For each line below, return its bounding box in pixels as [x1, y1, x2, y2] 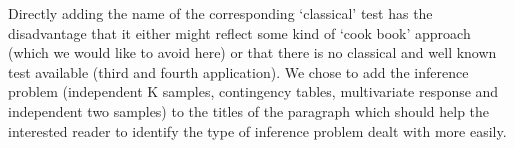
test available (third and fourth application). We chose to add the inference [8, 61, 469, 82]
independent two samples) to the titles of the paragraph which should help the [8, 100, 490, 121]
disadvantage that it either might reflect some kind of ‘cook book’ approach [8, 22, 471, 43]
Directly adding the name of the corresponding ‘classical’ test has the [8, 3, 433, 23]
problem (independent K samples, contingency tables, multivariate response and [8, 81, 499, 102]
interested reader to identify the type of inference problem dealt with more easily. [8, 120, 507, 141]
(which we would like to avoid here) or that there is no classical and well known [8, 42, 497, 63]
